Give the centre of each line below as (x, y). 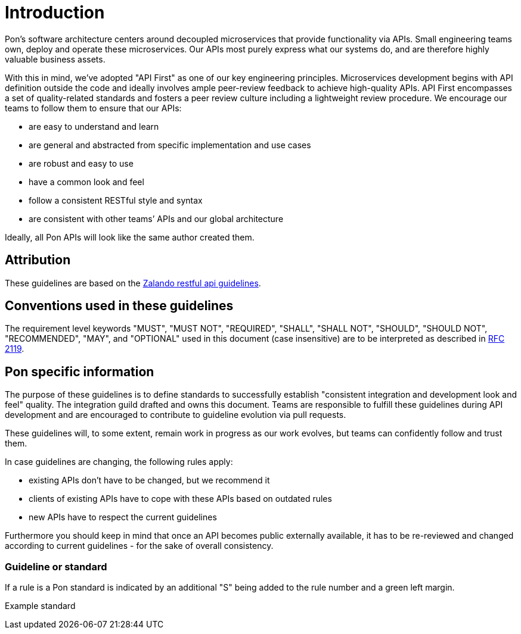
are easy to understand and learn (94, 126)
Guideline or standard (56, 566)
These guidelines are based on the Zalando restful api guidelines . (133, 283)
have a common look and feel (86, 182)
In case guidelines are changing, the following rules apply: (119, 462)
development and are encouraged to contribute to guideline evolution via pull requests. (176, 415)
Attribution (38, 260)
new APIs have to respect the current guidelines (123, 517)
